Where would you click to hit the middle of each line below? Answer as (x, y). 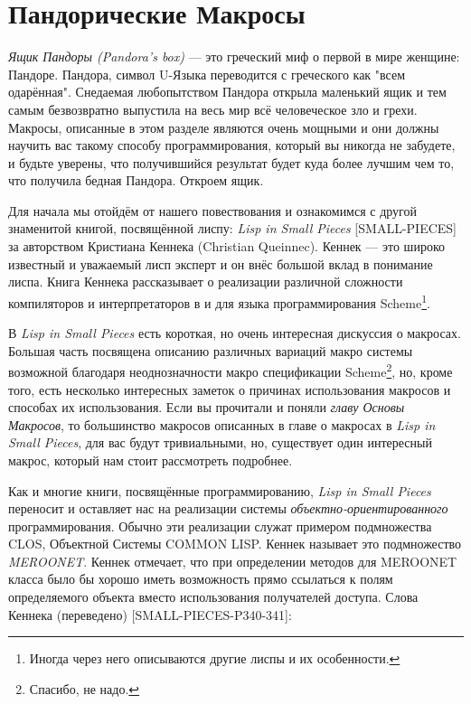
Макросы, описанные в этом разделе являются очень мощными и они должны (224, 127)
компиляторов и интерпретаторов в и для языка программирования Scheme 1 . (219, 301)
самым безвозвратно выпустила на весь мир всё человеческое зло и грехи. (213, 109)
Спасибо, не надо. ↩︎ (85, 688)
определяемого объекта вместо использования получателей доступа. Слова (213, 597)
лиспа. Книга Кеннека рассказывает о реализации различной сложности (206, 282)
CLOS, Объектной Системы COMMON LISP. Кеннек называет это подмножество (235, 544)
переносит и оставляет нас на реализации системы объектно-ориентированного (228, 508)
